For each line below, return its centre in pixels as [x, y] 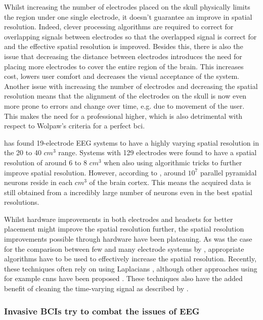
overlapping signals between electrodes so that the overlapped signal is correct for [130, 36]
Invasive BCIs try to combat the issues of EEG [102, 311]
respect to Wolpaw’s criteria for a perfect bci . [75, 126]
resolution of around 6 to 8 [46, 162]
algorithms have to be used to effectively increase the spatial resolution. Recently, [130, 259]
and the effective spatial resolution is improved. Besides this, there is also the [124, 46]
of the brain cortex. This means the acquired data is [170, 182]
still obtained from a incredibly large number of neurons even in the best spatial [128, 192]
